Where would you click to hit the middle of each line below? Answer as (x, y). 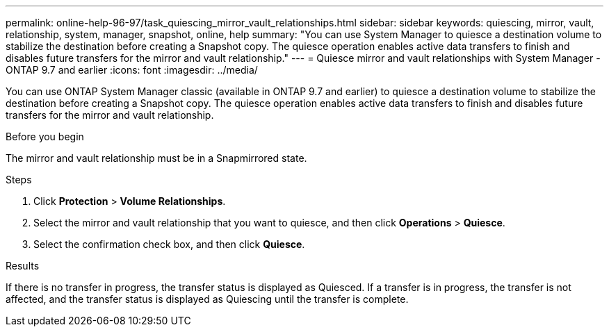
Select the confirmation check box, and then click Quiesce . (169, 244)
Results (23, 266)
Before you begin (45, 136)
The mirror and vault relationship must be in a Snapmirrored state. (156, 158)
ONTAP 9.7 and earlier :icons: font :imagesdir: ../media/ (132, 70)
